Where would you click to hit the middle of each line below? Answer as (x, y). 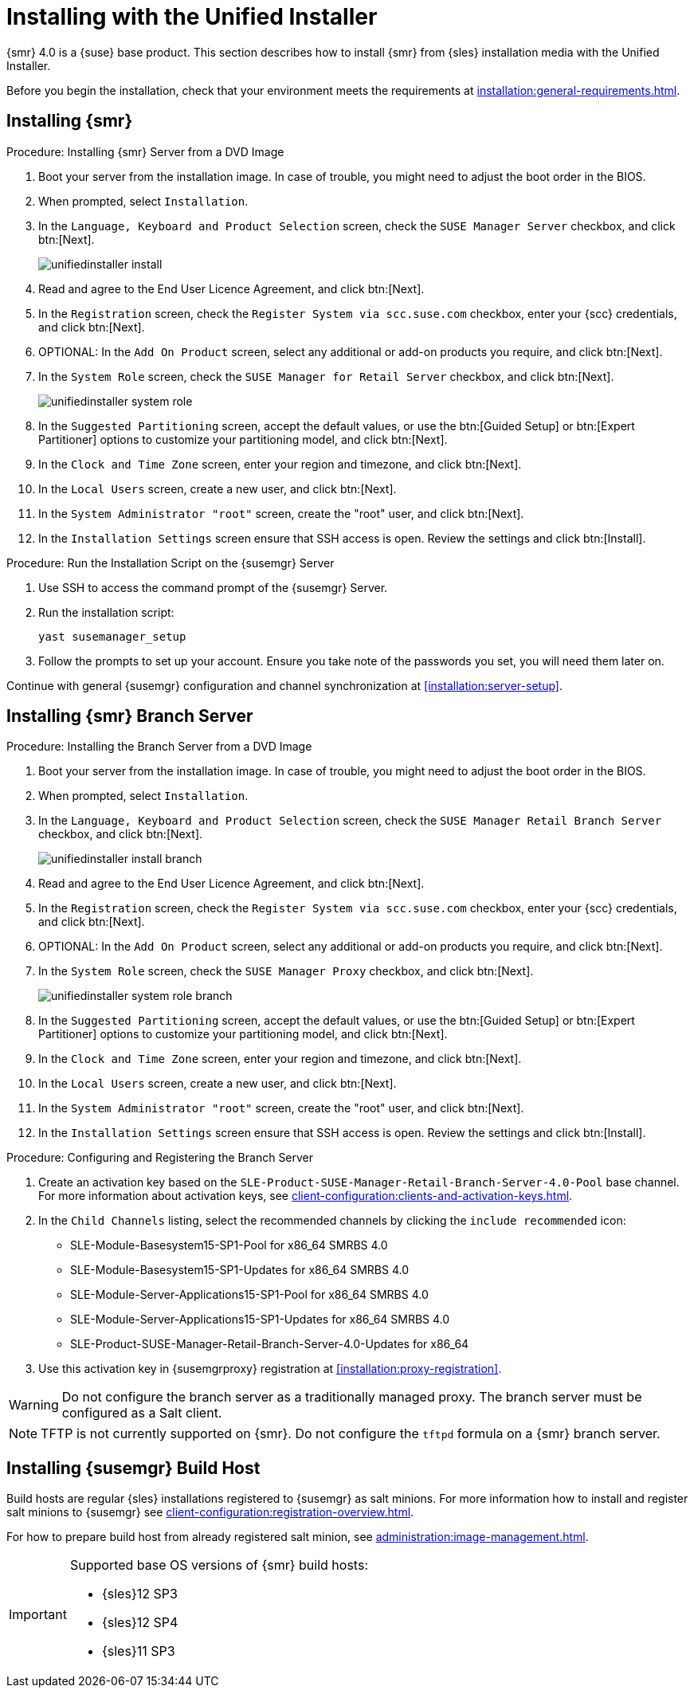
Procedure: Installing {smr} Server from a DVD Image (145, 151)
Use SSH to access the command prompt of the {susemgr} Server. (213, 587)
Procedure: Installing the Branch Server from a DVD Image (159, 747)
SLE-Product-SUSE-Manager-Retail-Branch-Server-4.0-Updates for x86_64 (270, 1344)
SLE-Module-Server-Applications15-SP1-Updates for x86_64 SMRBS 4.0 (260, 1320)
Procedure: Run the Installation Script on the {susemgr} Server (171, 563)
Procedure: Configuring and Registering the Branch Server (160, 1158)
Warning (34, 1405)
